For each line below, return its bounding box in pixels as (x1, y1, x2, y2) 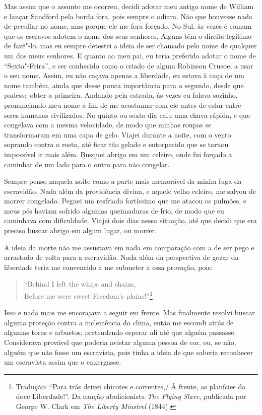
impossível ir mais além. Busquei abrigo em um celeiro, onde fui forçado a (4, 149, 232, 159)
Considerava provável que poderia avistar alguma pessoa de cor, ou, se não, (4, 337, 236, 348)
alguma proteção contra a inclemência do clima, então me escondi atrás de (4, 317, 234, 327)
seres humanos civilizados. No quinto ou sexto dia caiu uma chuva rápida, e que (4, 109, 250, 120)
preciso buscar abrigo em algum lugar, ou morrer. (4, 225, 157, 236)
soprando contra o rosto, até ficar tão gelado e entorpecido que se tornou (4, 139, 229, 150)
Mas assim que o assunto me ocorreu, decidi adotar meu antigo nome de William (4, 1, 254, 11)
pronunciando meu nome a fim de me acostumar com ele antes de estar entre (4, 99, 241, 110)
